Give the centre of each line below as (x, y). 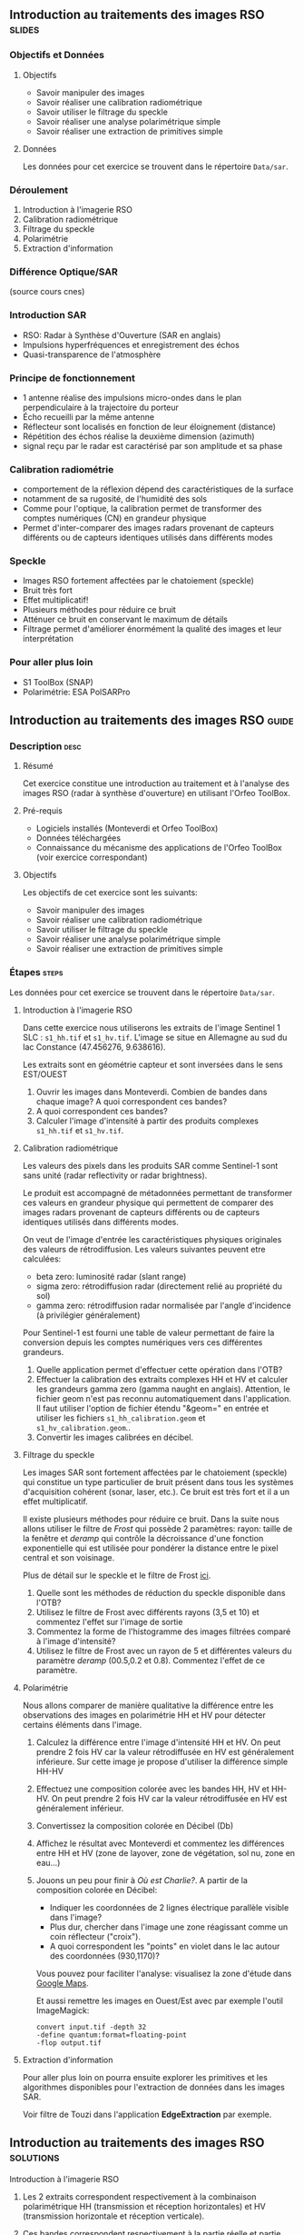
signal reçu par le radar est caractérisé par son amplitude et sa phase (152, 445)
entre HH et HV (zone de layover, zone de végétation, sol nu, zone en (166, 1852)
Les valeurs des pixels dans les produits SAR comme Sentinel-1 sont (150, 1165)
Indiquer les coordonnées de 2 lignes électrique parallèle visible (169, 1907)
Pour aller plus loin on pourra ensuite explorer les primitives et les (145, 2077)
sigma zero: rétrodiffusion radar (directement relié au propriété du (159, 1286)
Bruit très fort (47, 591)
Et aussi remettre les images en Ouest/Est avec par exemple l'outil (160, 2001)
